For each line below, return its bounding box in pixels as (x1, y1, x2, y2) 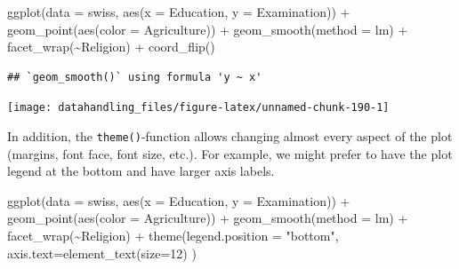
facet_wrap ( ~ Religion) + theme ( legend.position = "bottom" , (7, 226, 339, 245)
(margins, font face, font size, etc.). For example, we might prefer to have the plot (7, 144, 453, 162)
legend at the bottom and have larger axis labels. (7, 162, 275, 180)
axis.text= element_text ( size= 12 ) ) (7, 243, 197, 262)
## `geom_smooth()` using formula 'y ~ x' (7, 70, 262, 83)
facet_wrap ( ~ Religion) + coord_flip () (7, 37, 215, 56)
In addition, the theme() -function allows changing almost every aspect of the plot (7, 127, 453, 146)
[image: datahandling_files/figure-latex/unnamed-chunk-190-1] (7, 101, 390, 115)
